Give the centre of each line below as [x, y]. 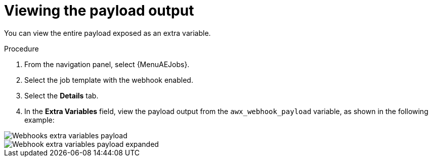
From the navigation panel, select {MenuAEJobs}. [107, 64]
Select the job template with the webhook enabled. [109, 80]
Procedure [21, 48]
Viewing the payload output [99, 11]
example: [39, 120]
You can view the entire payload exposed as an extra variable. [107, 33]
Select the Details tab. [61, 95]
